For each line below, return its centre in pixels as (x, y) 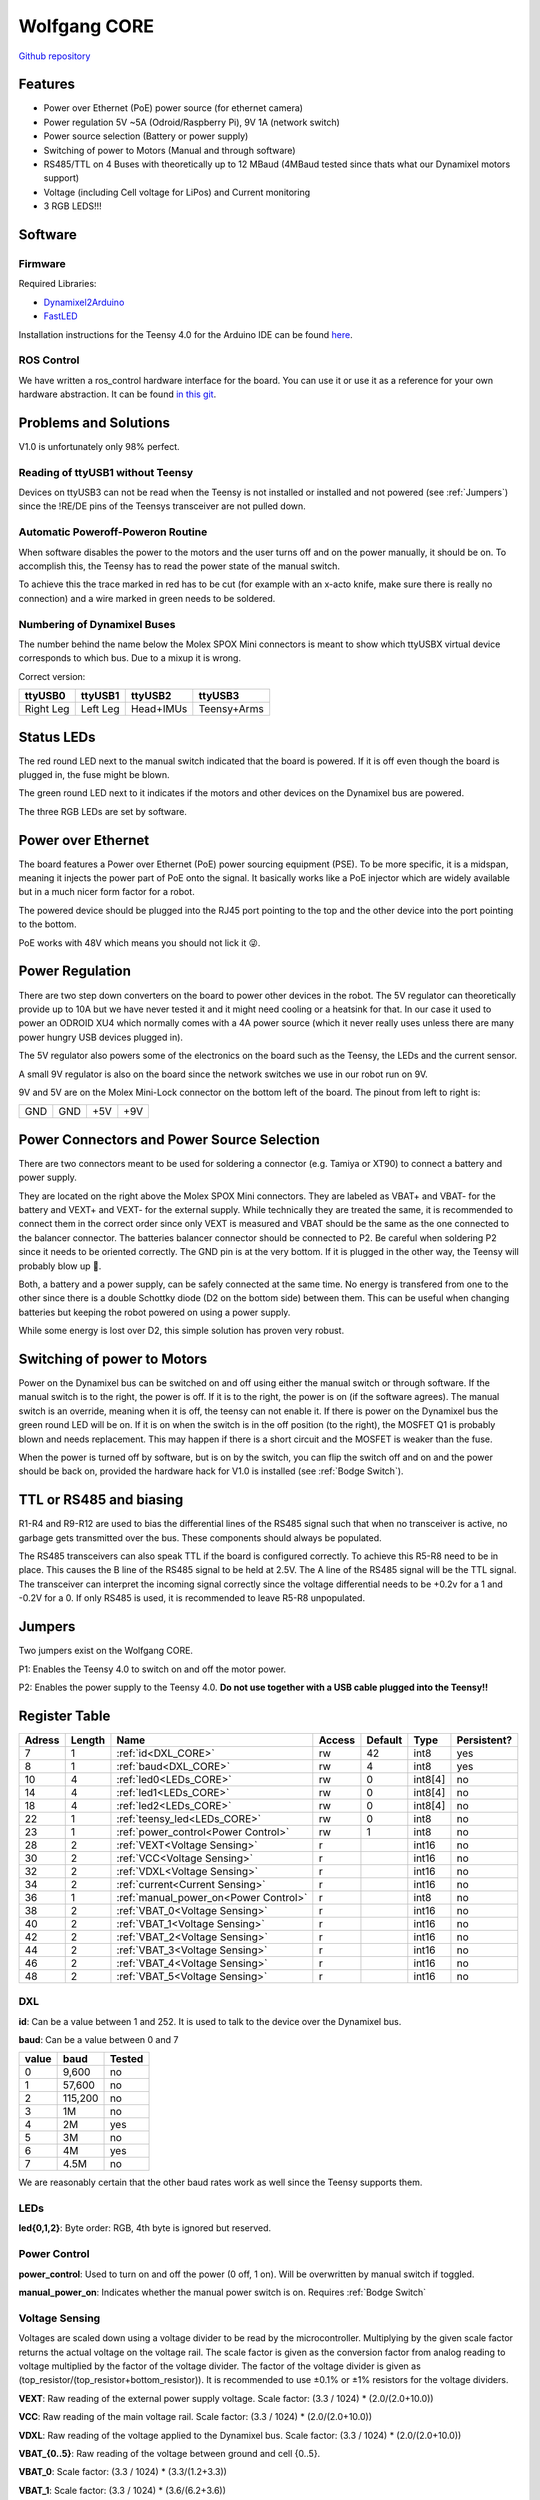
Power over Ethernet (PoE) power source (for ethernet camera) (173, 108)
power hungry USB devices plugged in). (101, 1037)
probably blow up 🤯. (60, 1266)
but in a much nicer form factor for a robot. (106, 892)
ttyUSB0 (45, 696)
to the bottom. (47, 924)
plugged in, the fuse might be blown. (94, 775)
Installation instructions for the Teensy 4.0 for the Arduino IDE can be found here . (186, 334)
